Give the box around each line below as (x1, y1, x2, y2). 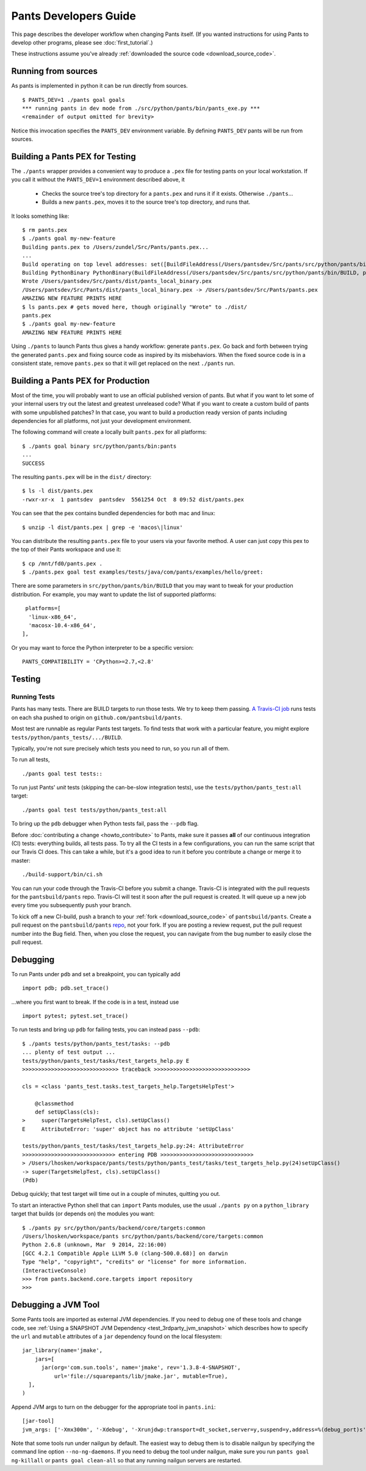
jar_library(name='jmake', (22, 1347, 103, 1354)
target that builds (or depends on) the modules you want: (11, 1210, 155, 1217)
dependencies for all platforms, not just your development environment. (11, 417, 192, 424)
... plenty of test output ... (22, 1049, 116, 1056)
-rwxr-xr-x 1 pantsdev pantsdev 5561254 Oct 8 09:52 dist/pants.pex (22, 496, 244, 503)
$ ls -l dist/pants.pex (22, 487, 93, 494)
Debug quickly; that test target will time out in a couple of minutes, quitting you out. (11, 1190, 221, 1198)
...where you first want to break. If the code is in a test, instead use (11, 998, 179, 1005)
